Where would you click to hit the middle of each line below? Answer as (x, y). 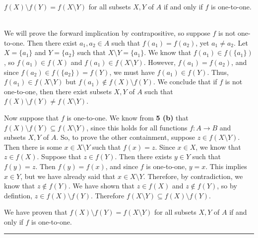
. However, (160, 62)
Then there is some (33, 147)
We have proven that (36, 212)
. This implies (226, 166)
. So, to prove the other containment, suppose (126, 137)
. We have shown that (102, 186)
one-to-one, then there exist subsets (58, 91)
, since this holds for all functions (137, 127)
